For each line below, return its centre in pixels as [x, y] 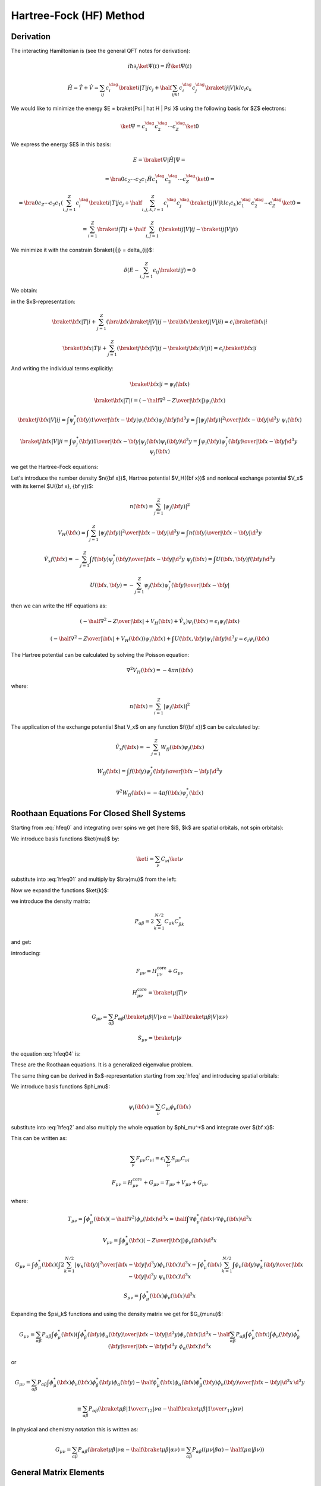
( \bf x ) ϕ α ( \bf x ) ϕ [180, 1383]
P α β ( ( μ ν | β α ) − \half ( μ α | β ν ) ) [228, 1450]
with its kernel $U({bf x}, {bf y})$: [52, 486]
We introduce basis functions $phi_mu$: [60, 1086]
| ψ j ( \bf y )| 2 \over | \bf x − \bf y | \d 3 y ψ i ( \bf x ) [250, 420]
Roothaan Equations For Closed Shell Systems [98, 813]
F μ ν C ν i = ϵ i [151, 1159]
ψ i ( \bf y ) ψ [213, 442]
